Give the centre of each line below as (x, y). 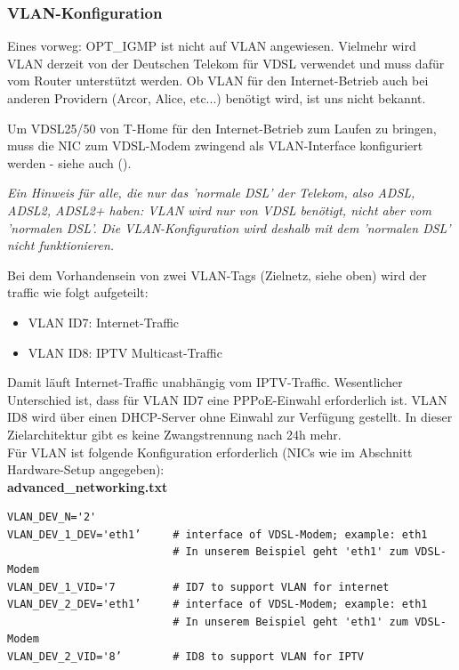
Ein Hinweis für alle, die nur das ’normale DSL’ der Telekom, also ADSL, (211, 193)
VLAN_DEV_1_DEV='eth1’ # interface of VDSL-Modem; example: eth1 (217, 534)
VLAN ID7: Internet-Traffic (104, 322)
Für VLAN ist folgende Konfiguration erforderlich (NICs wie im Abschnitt (210, 452)
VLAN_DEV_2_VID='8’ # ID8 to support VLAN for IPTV (185, 657)
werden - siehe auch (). (69, 162)
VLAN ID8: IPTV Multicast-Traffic (125, 352)
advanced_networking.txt (88, 486)
